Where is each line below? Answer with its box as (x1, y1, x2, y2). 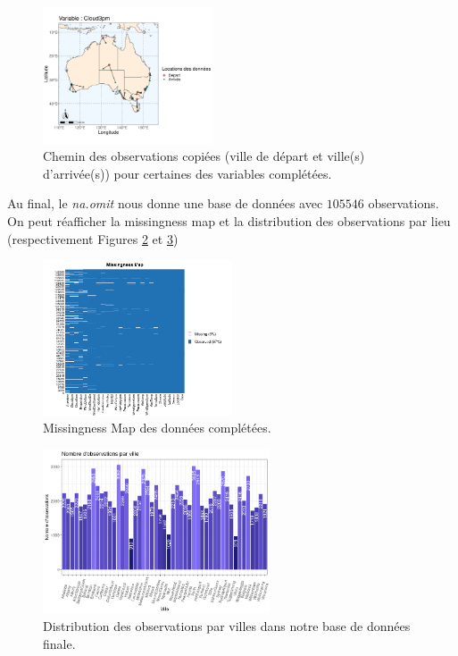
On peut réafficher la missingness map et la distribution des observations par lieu (7, 211, 451, 230)
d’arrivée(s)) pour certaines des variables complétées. (43, 164, 332, 182)
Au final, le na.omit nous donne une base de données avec (7, 194, 323, 213)
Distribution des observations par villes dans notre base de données (43, 617, 411, 635)
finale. (43, 634, 76, 652)
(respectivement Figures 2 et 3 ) (7, 229, 179, 248)
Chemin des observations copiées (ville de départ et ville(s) (43, 147, 365, 165)
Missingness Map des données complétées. (43, 418, 271, 437)
